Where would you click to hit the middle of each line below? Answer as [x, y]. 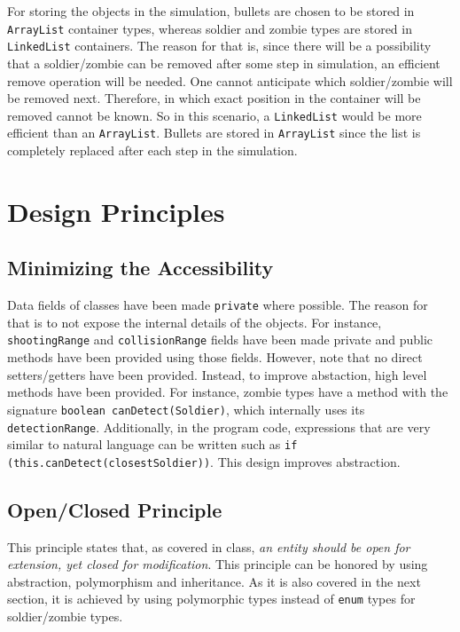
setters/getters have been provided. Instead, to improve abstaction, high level [217, 374]
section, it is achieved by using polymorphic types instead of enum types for [211, 599]
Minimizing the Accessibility [140, 268]
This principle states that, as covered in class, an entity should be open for [209, 546]
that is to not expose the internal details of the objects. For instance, [195, 322]
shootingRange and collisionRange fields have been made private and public [220, 340]
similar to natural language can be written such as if [152, 444]
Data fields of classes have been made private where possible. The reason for [218, 305]
